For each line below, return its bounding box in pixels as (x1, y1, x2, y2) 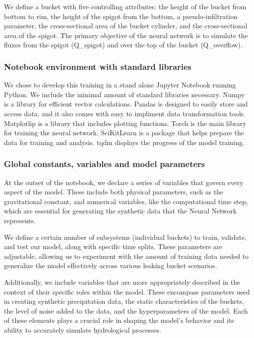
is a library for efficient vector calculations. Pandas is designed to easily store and (4, 99, 248, 109)
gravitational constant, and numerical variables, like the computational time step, (4, 196, 248, 206)
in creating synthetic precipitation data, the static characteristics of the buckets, (4, 296, 244, 306)
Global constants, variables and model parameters (4, 158, 205, 170)
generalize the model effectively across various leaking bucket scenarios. (4, 260, 217, 271)
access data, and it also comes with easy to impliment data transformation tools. (4, 108, 246, 118)
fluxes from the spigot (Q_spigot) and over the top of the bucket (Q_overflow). (4, 40, 243, 50)
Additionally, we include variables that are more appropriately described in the (4, 276, 240, 287)
